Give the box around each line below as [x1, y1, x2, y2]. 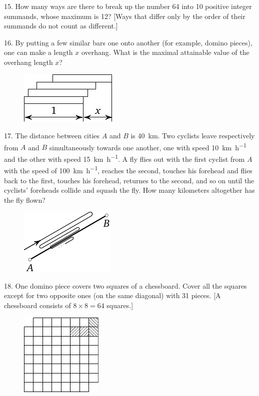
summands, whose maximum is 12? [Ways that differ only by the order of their [4, 10, 245, 21]
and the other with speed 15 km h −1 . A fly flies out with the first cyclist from [4, 152, 245, 164]
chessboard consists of [4, 300, 71, 311]
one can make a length [4, 47, 73, 57]
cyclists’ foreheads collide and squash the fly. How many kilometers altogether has [4, 185, 255, 195]
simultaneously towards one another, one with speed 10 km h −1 [49, 140, 246, 152]
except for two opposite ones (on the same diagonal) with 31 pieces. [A [4, 290, 221, 301]
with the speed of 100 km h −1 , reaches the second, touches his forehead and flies [4, 164, 252, 175]
